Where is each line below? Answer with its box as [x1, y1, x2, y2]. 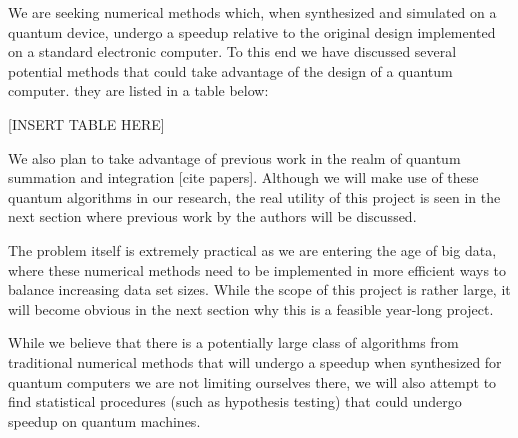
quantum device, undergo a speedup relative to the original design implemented [8, 21, 496, 42]
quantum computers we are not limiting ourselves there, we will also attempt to [8, 371, 497, 392]
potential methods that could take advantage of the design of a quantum [8, 60, 453, 81]
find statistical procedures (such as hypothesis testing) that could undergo [8, 391, 462, 412]
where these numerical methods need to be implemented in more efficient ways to [8, 259, 507, 280]
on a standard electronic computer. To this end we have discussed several [8, 41, 457, 62]
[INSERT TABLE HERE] [8, 113, 165, 134]
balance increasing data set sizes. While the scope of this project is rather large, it [8, 279, 511, 300]
